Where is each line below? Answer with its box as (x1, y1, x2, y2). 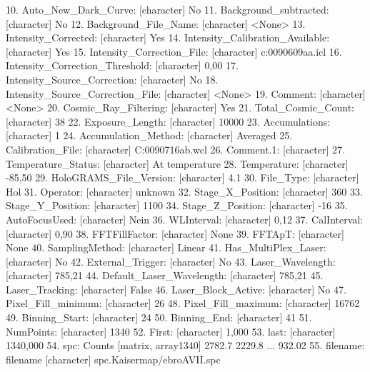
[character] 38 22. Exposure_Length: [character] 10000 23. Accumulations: (6, 114, 331, 129)
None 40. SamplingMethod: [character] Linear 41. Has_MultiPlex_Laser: (6, 240, 326, 255)
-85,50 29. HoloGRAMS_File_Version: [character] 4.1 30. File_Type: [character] (6, 170, 359, 185)
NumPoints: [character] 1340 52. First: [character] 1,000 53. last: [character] (6, 323, 336, 338)
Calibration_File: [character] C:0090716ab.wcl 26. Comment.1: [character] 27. (6, 141, 345, 156)
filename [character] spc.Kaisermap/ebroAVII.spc (6, 351, 221, 366)
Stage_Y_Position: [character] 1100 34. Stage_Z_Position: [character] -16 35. (6, 198, 348, 213)
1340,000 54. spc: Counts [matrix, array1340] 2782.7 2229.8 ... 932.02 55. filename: (6, 338, 365, 353)
